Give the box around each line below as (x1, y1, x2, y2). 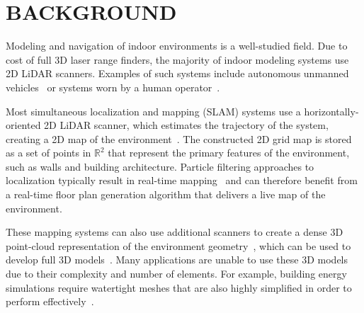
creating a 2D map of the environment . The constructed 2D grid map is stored (6, 131, 352, 146)
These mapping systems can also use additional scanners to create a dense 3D (6, 224, 343, 239)
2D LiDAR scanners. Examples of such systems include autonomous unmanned (6, 66, 349, 81)
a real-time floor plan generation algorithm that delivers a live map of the (6, 187, 326, 202)
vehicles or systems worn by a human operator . (6, 79, 220, 94)
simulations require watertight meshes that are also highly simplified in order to (6, 280, 352, 295)
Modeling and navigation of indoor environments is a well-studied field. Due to (6, 38, 348, 53)
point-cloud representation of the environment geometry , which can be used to (6, 238, 351, 253)
